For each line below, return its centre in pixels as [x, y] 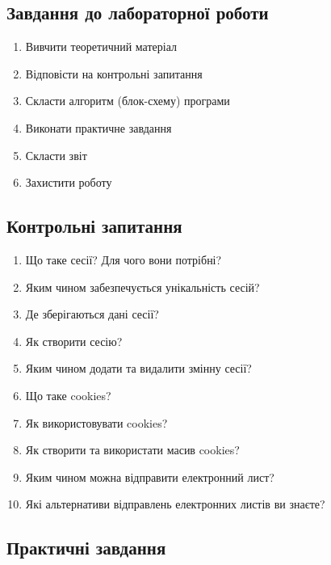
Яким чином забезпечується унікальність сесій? [142, 287]
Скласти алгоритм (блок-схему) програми [128, 101]
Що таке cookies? [68, 395]
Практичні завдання [86, 548]
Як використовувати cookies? [96, 422]
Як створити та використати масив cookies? [132, 450]
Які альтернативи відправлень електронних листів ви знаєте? [175, 504]
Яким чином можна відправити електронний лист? [150, 476]
